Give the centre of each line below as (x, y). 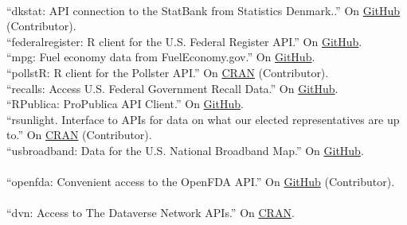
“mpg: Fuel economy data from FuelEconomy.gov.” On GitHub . (161, 57)
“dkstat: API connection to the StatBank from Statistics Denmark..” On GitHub (203, 10)
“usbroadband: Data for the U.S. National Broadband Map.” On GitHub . (185, 150)
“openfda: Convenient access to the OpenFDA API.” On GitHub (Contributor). (201, 182)
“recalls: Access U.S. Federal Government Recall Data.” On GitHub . (172, 88)
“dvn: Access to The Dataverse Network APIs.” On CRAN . (151, 213)
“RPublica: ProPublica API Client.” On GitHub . (125, 104)
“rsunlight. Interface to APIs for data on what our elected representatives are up (203, 119)
